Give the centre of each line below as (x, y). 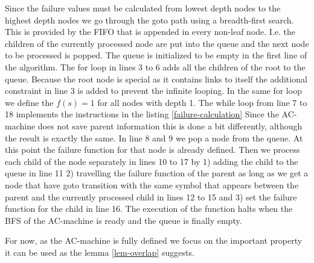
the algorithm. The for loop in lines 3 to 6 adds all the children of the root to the (155, 67)
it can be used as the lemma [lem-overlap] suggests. (100, 252)
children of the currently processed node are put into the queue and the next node (157, 43)
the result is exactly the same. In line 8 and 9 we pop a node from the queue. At (154, 138)
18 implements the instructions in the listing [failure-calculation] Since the (142, 114)
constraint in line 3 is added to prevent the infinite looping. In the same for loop (153, 91)
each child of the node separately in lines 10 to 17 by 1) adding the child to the (152, 161)
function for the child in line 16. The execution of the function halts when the (149, 209)
